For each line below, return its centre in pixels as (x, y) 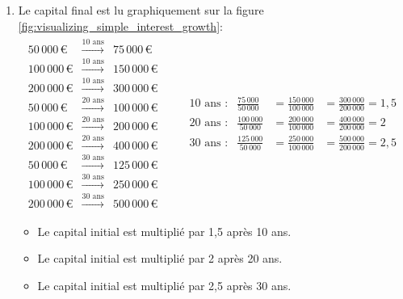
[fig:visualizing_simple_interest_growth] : (120, 25)
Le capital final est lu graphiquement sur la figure (141, 10)
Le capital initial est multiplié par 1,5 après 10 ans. (164, 231)
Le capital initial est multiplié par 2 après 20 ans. (160, 258)
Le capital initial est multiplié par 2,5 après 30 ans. (164, 285)
